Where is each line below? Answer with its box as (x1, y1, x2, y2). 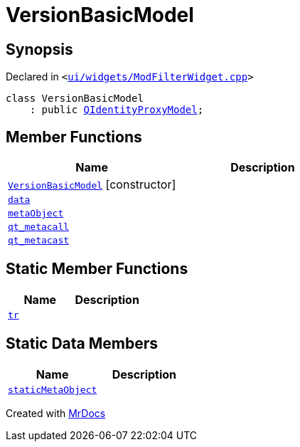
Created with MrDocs (6, 406, 106, 419)
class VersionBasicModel (6, 93, 144, 105)
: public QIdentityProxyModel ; (29, 104, 204, 116)
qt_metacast (8, 235, 70, 246)
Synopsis (6, 40, 73, 58)
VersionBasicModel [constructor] (8, 177, 176, 192)
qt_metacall (8, 221, 70, 233)
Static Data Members (6, 335, 159, 353)
